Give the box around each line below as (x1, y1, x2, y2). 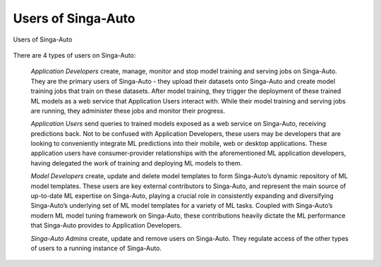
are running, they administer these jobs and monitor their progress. (30, 106, 226, 115)
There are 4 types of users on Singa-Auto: (13, 51, 136, 59)
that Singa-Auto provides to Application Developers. (30, 221, 182, 230)
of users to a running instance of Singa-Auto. (30, 244, 162, 252)
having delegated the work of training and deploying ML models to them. (30, 159, 243, 167)
